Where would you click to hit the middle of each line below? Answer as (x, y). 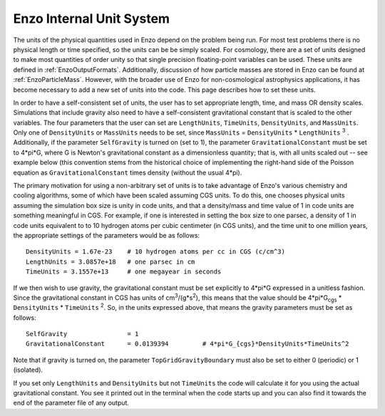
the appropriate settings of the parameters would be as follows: (106, 235)
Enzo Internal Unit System (92, 19)
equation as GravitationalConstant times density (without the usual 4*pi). (128, 172)
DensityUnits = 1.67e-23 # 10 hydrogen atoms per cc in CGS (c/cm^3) (155, 252)
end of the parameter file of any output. (71, 403)
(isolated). (28, 370)
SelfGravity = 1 (82, 334)
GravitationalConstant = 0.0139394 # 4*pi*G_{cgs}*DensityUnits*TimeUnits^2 (188, 344)
